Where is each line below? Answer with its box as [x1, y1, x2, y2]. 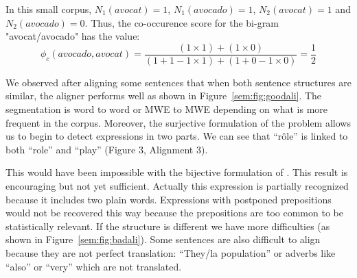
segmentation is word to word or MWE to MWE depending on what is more [5, 102, 327, 116]
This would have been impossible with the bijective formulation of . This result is [5, 165, 348, 179]
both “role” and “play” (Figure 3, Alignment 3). [5, 142, 208, 156]
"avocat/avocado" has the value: [5, 29, 140, 43]
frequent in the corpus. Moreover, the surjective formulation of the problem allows [5, 115, 351, 129]
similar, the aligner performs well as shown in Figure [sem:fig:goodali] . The [5, 88, 322, 103]
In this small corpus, [5, 2, 92, 16]
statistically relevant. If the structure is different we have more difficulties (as [5, 218, 330, 233]
